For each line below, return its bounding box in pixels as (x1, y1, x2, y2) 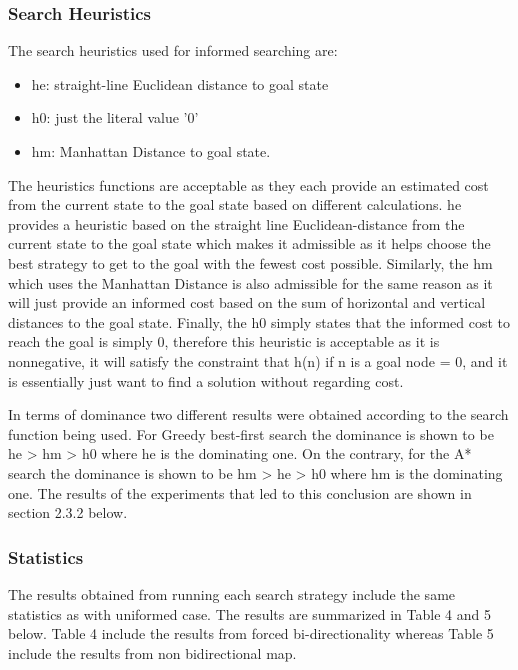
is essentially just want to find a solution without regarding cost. (8, 370, 404, 391)
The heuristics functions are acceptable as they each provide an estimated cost (8, 174, 489, 195)
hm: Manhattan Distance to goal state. (31, 141, 271, 161)
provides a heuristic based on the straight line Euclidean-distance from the (8, 213, 465, 234)
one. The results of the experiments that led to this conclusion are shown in (8, 482, 472, 503)
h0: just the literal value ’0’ (31, 107, 199, 128)
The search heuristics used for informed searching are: (8, 40, 338, 61)
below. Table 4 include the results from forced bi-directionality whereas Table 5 (8, 623, 494, 644)
